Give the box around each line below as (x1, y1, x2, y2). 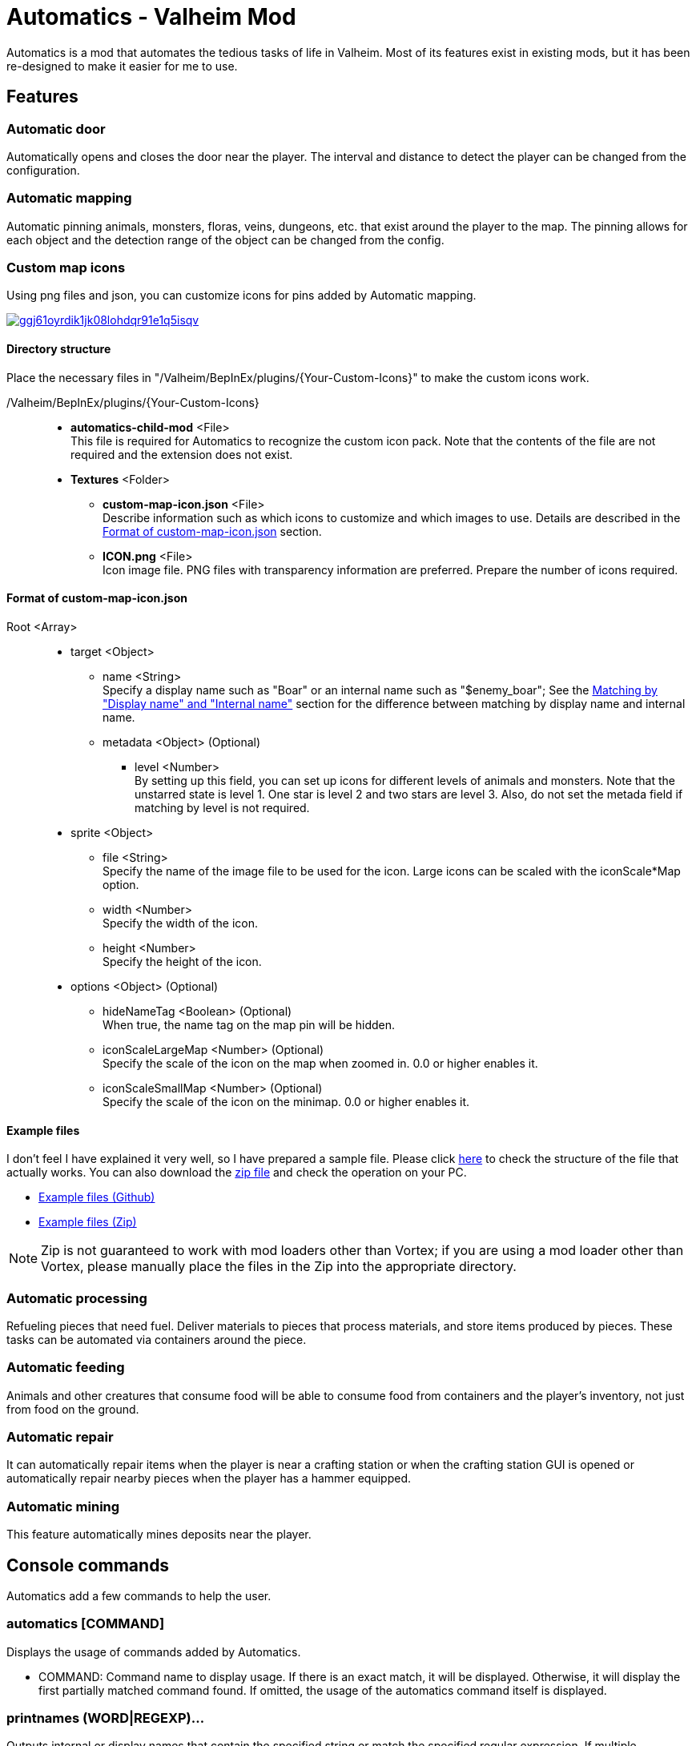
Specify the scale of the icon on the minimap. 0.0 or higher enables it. (103, 1094, 470, 1108)
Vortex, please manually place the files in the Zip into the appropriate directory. (41, 1258, 517, 1275)
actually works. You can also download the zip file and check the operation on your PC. (6, 1165, 467, 1180)
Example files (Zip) (38, 1215, 137, 1229)
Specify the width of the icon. (103, 915, 259, 930)
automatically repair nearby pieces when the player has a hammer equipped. (6, 1471, 411, 1486)
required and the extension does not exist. (70, 447, 293, 461)
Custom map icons (6, 259, 126, 276)
